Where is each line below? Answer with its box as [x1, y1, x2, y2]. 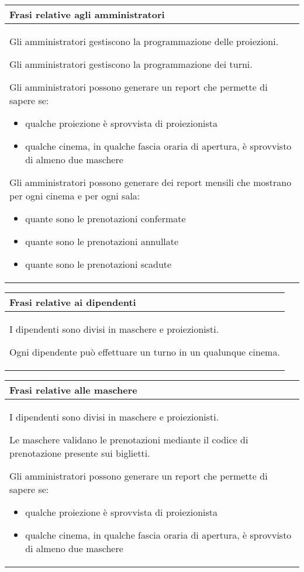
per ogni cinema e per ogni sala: [9, 189, 140, 202]
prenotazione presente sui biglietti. [9, 446, 150, 460]
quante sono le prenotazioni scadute [25, 257, 172, 271]
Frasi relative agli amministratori [9, 8, 165, 21]
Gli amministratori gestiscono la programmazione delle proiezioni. [9, 35, 279, 48]
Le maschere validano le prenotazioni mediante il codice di [9, 433, 248, 446]
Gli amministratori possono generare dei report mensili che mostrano [9, 175, 292, 189]
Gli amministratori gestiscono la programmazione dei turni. [9, 57, 253, 71]
